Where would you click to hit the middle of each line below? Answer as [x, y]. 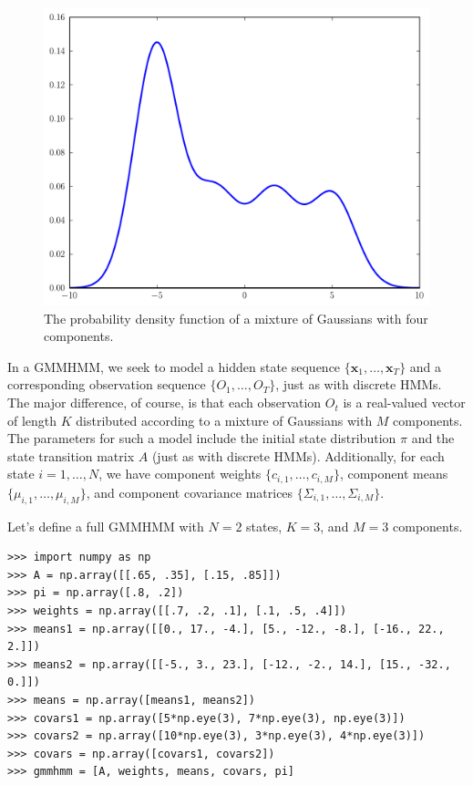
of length [32, 420]
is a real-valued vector [404, 403]
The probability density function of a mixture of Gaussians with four [236, 318]
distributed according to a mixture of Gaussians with [224, 420]
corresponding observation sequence [107, 384]
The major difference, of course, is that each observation [165, 403]
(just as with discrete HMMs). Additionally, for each [298, 455]
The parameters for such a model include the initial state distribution [202, 438]
